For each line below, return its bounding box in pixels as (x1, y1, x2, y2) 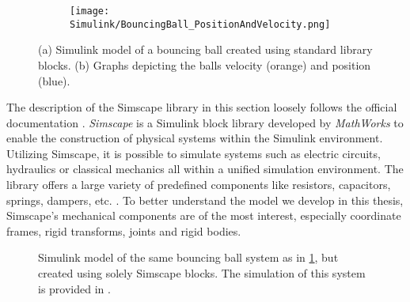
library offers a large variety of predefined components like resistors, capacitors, (6, 176, 391, 193)
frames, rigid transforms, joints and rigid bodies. (6, 222, 241, 239)
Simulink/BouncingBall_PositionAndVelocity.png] (70, 18, 331, 30)
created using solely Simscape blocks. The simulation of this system (38, 265, 366, 281)
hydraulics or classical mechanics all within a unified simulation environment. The (6, 160, 404, 177)
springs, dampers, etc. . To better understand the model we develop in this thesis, (6, 191, 404, 208)
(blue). (38, 72, 70, 89)
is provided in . (38, 280, 111, 296)
